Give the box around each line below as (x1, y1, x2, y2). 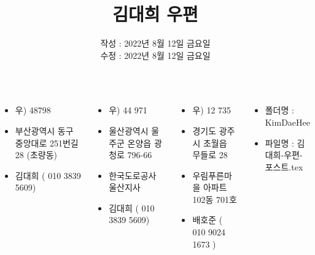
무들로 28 (192, 148, 228, 161)
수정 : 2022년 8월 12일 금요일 (100, 48, 211, 61)
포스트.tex (265, 160, 303, 173)
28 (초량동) (15, 148, 57, 161)
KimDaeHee (265, 115, 310, 128)
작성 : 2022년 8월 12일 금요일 (100, 37, 211, 50)
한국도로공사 (109, 169, 157, 181)
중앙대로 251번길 (15, 136, 79, 149)
